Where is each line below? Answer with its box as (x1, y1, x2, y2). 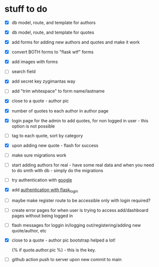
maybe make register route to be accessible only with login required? (11, 197, 151, 203)
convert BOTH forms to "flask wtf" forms (11, 49, 94, 55)
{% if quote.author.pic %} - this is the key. (11, 247, 96, 253)
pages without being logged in (11, 213, 73, 219)
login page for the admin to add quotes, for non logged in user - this (11, 117, 149, 123)
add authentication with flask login (11, 187, 79, 194)
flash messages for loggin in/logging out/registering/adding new (11, 222, 141, 228)
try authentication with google (11, 177, 72, 183)
